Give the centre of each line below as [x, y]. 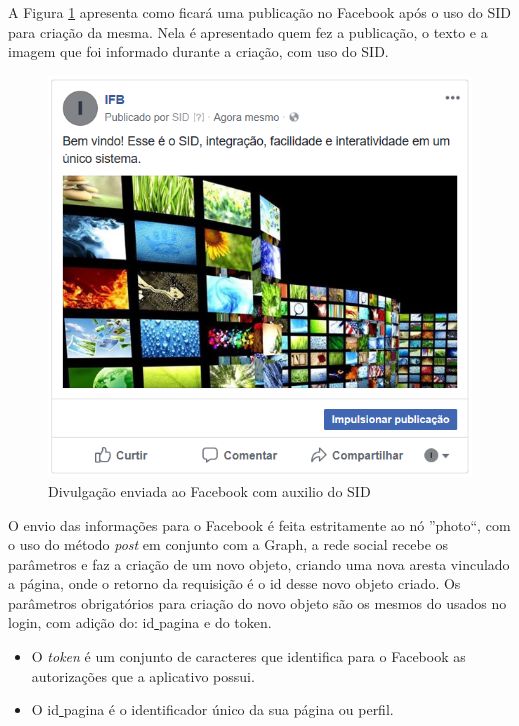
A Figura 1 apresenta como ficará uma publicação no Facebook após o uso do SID [259, 12]
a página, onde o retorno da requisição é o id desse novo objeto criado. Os [234, 583]
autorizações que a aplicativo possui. [143, 675]
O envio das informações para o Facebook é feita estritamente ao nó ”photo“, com [259, 524]
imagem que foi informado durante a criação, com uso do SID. [198, 51]
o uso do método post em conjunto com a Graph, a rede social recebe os [228, 544]
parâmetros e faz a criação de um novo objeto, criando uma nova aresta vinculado [259, 563]
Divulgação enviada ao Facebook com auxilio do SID [209, 490]
